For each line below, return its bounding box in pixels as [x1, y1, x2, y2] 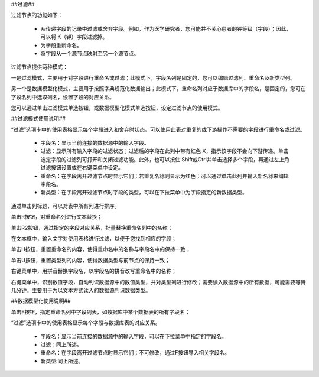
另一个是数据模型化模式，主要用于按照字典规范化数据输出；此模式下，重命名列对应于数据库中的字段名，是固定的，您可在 [11, 85, 306, 92]
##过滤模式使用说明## [11, 115, 66, 122]
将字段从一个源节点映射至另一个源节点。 [40, 50, 139, 57]
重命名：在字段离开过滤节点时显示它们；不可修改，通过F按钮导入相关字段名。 [40, 349, 230, 356]
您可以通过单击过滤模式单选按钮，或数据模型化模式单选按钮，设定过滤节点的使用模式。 [11, 104, 223, 111]
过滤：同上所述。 [40, 340, 82, 348]
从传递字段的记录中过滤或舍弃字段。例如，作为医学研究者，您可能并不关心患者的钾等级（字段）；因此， [40, 25, 292, 32]
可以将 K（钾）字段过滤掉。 [40, 33, 108, 41]
